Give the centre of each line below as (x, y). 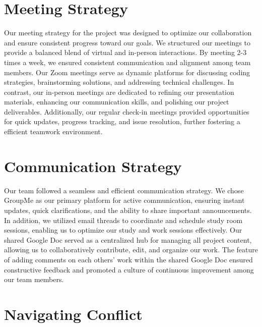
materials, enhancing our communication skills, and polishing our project (117, 102)
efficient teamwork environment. (53, 131)
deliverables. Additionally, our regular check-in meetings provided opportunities (127, 111)
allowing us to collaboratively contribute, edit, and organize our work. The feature (131, 250)
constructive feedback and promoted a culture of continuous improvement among (129, 269)
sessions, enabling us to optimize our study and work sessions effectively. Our (123, 230)
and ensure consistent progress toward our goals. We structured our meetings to (127, 42)
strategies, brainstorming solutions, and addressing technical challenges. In (119, 82)
